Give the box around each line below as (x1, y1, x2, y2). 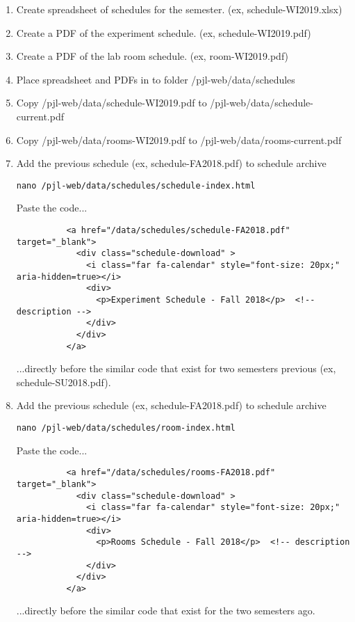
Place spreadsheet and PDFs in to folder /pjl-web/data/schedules (16, 72, 295, 86)
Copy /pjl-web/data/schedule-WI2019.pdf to (16, 95, 207, 110)
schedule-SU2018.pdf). (16, 374, 111, 389)
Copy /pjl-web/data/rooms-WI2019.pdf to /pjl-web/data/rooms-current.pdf (16, 132, 342, 147)
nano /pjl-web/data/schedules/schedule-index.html (16, 180, 256, 191)
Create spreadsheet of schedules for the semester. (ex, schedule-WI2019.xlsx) (16, 2, 342, 16)
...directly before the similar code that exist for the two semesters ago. (16, 603, 315, 618)
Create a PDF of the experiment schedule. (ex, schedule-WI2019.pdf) (16, 25, 311, 40)
